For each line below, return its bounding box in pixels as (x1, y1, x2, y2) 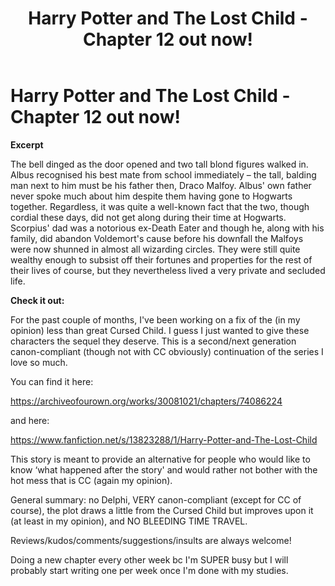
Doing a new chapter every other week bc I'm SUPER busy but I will (10, 553, 289, 566)
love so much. (10, 356, 68, 368)
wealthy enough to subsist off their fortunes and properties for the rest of (10, 253, 313, 266)
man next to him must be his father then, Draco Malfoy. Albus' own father (10, 179, 312, 191)
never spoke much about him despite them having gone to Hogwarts (10, 190, 293, 202)
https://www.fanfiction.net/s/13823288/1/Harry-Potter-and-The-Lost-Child (10, 433, 318, 446)
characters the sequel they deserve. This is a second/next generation (10, 335, 297, 347)
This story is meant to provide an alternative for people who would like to (10, 453, 311, 465)
